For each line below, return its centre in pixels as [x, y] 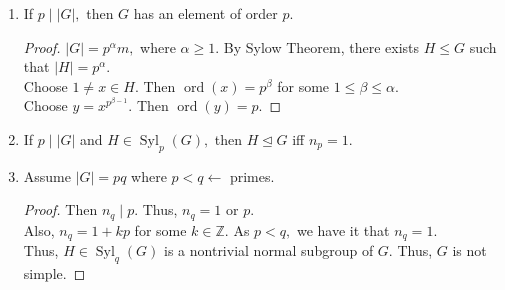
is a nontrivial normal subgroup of [269, 250]
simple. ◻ [54, 273]
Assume [47, 175]
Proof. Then [60, 209]
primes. [252, 175]
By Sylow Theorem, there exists [321, 46]
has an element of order [205, 13]
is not [469, 250]
